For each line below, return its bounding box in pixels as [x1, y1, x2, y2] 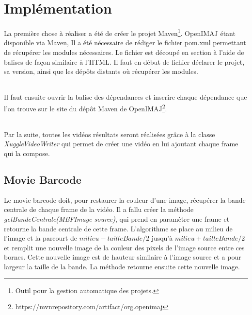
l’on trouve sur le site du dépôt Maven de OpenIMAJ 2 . [4, 102, 167, 113]
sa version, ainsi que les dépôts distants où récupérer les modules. [4, 66, 198, 76]
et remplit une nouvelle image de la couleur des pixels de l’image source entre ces [4, 242, 245, 252]
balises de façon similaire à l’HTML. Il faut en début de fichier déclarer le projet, [4, 56, 245, 67]
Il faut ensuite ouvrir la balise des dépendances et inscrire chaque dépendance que [4, 92, 247, 102]
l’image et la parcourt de [4, 233, 77, 243]
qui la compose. [4, 148, 50, 158]
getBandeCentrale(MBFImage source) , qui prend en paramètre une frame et [4, 213, 230, 224]
